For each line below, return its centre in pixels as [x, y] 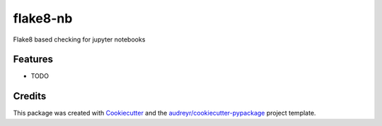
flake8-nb [43, 18]
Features [33, 59]
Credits [30, 96]
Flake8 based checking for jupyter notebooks [79, 39]
